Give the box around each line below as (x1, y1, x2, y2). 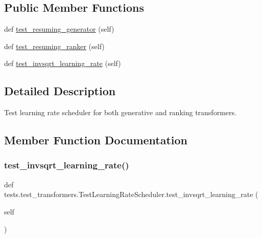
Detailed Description (4, 83, 116, 99)
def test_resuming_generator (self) (4, 24, 114, 34)
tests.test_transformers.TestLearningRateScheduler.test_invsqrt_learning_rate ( (4, 189, 258, 200)
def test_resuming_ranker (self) (4, 40, 105, 51)
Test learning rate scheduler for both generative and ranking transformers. (4, 107, 236, 118)
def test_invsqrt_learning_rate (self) (4, 58, 121, 69)
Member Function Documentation (4, 132, 188, 148)
